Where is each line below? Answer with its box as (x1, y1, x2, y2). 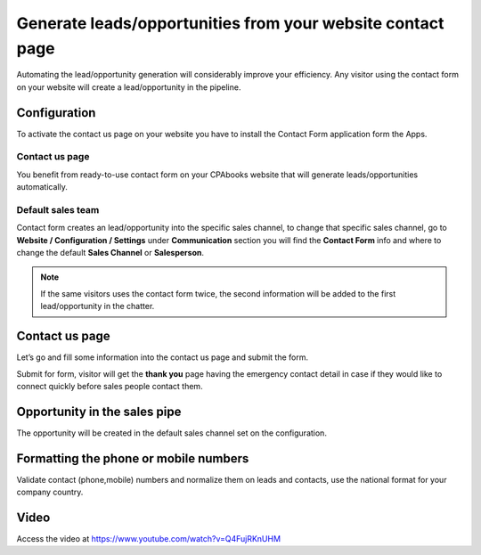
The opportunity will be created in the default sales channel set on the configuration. (16, 428, 327, 438)
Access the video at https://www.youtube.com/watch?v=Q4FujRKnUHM (16, 534, 281, 544)
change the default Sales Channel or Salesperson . (16, 248, 205, 258)
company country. (16, 486, 84, 498)
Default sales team (16, 203, 100, 216)
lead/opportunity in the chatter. (40, 301, 155, 312)
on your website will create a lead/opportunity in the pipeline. (16, 81, 241, 93)
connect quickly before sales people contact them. (16, 380, 204, 391)
